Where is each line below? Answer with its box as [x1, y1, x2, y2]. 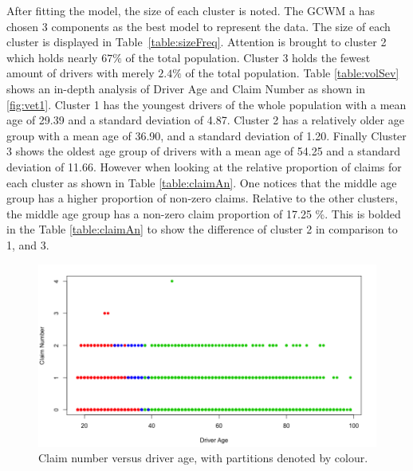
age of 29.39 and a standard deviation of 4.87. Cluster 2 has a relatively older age [6, 112, 404, 128]
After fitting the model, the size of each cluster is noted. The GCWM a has [6, 2, 376, 18]
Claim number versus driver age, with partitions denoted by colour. [38, 449, 368, 466]
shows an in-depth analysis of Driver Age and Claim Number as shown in [6, 80, 365, 96]
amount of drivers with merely [6, 65, 155, 81]
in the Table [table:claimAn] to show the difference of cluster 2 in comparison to [6, 221, 398, 237]
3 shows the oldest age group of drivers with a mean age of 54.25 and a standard [6, 143, 401, 159]
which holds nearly [6, 49, 98, 65]
